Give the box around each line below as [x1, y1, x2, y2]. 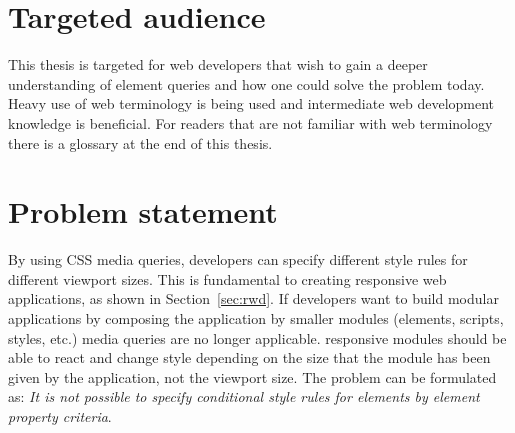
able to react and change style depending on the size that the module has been [8, 347, 491, 368]
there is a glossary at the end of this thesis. [8, 132, 273, 153]
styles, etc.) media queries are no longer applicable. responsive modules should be [8, 327, 507, 348]
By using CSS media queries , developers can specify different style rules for [8, 249, 468, 270]
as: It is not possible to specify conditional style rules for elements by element [8, 386, 480, 407]
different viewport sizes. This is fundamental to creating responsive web [8, 268, 447, 289]
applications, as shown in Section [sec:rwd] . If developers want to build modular [8, 288, 499, 309]
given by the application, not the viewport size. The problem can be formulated [8, 366, 497, 387]
